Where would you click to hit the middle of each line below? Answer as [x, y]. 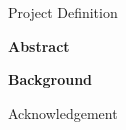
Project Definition [63, 12]
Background [50, 79]
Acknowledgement [63, 112]
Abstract [39, 45]
